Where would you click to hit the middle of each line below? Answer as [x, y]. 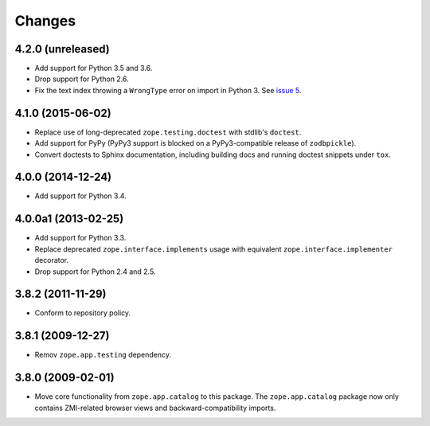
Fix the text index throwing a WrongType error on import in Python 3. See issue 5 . [168, 90]
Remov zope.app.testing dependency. [103, 355]
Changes [45, 21]
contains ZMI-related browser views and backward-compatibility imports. [155, 408]
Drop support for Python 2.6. [82, 79]
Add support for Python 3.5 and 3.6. [94, 68]
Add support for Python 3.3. [80, 238]
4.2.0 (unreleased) [63, 49]
